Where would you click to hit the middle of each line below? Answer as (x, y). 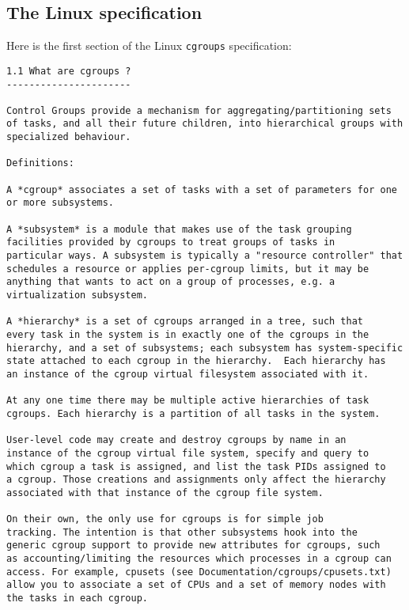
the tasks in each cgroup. (77, 599)
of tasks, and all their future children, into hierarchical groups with (205, 124)
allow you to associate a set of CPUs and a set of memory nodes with (196, 585)
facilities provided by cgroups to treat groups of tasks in (171, 242)
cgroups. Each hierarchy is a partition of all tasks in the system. (193, 413)
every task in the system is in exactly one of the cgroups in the (188, 334)
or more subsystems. (61, 203)
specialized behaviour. (69, 137)
